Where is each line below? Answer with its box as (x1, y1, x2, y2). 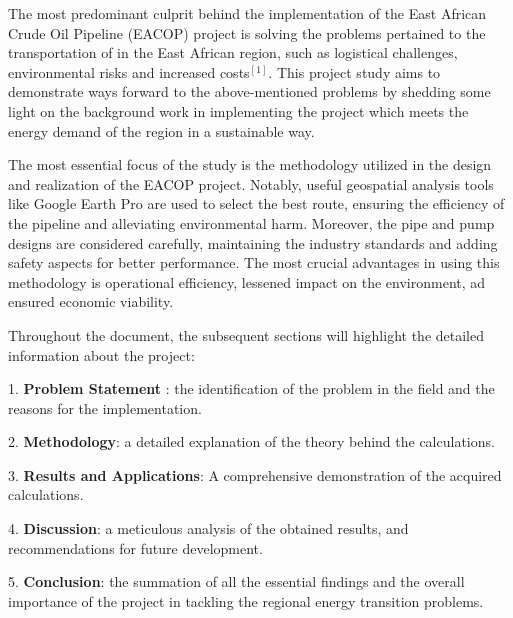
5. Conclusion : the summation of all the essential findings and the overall (8, 571, 465, 592)
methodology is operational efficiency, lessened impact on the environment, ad (8, 271, 486, 292)
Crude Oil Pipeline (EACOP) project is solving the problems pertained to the (8, 22, 486, 43)
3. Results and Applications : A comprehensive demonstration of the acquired (8, 464, 502, 485)
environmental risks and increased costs (8, 61, 250, 82)
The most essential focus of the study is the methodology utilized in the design (8, 154, 492, 175)
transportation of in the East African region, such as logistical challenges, (8, 42, 458, 63)
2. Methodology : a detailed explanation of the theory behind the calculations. (8, 431, 495, 452)
